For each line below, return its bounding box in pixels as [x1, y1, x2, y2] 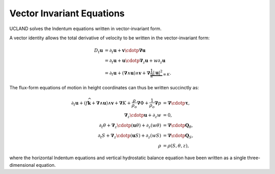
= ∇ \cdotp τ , [163, 100, 190, 106]
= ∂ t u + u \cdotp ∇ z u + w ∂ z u [104, 58, 166, 65]
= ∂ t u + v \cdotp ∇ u [104, 47, 146, 55]
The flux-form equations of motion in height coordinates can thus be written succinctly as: [9, 85, 199, 91]
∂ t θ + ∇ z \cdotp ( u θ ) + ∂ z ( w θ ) [99, 122, 161, 130]
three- [247, 155, 261, 161]
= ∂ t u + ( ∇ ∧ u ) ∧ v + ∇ [104, 70, 150, 77]
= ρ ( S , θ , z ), [163, 143, 189, 148]
